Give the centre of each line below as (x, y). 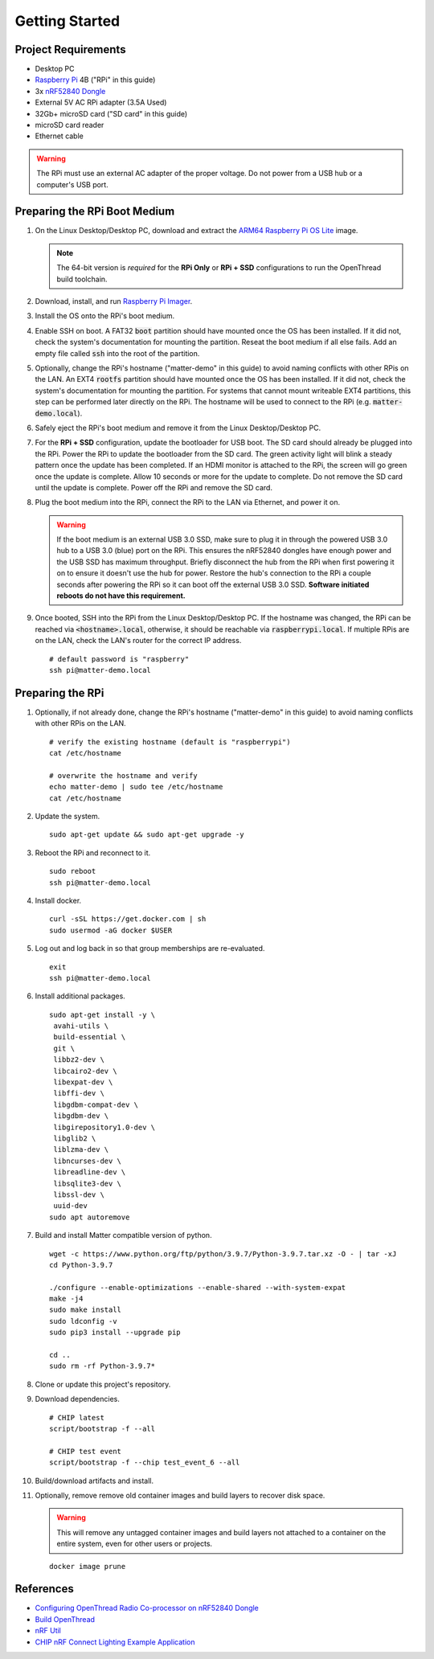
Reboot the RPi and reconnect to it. (93, 853)
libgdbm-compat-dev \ (96, 1104)
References (44, 1589)
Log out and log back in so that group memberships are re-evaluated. (150, 948)
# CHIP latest (77, 1417)
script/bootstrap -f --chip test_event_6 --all (145, 1462)
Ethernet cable (59, 136)
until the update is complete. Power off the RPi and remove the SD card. (154, 487)
